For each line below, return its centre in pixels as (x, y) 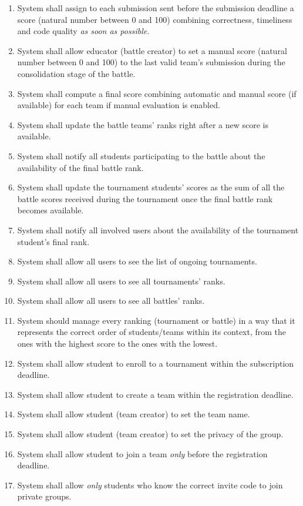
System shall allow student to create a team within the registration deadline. (155, 394)
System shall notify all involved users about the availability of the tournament (158, 229)
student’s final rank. (53, 241)
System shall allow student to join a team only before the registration (142, 453)
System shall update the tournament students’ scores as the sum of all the (151, 187)
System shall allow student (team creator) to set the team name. (134, 414)
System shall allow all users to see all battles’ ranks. (111, 301)
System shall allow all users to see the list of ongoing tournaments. (137, 261)
